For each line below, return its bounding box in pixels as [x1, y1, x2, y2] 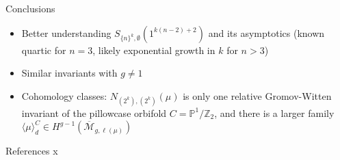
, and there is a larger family [214, 105, 335, 120]
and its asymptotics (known [208, 25, 325, 40]
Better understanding [21, 25, 112, 40]
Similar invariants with [21, 66, 118, 80]
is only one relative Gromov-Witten [183, 88, 332, 103]
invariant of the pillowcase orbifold [21, 105, 167, 120]
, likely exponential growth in [92, 42, 215, 57]
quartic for [21, 42, 66, 57]
